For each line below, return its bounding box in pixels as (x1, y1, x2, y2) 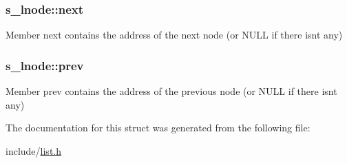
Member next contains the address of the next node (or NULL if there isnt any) (6, 28, 343, 42)
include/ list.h (6, 143, 61, 157)
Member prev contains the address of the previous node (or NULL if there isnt (6, 84, 337, 98)
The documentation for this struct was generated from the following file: (6, 120, 311, 135)
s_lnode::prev (6, 56, 84, 74)
